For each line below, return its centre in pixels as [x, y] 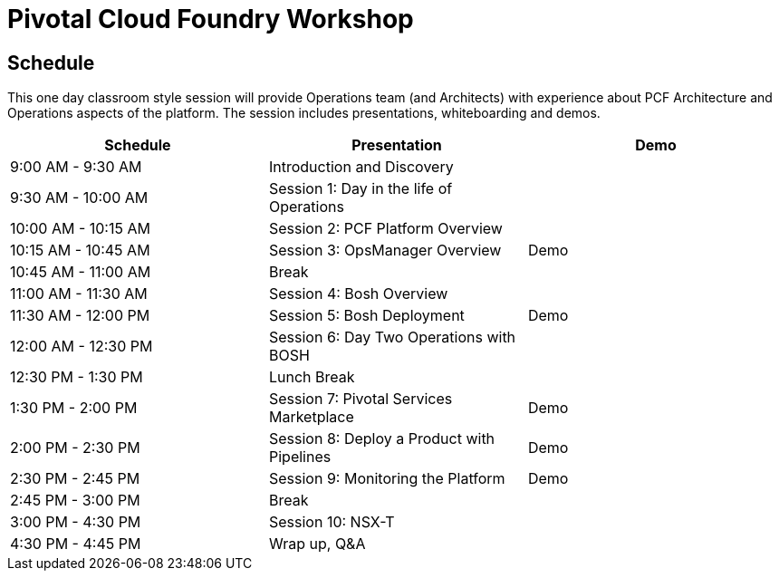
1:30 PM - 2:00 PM [74, 408]
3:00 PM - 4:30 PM [76, 522]
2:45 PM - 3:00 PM [75, 501]
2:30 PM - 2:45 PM [75, 479]
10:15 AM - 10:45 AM [80, 250]
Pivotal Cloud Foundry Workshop [211, 19]
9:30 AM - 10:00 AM [79, 198]
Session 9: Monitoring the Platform [387, 479]
